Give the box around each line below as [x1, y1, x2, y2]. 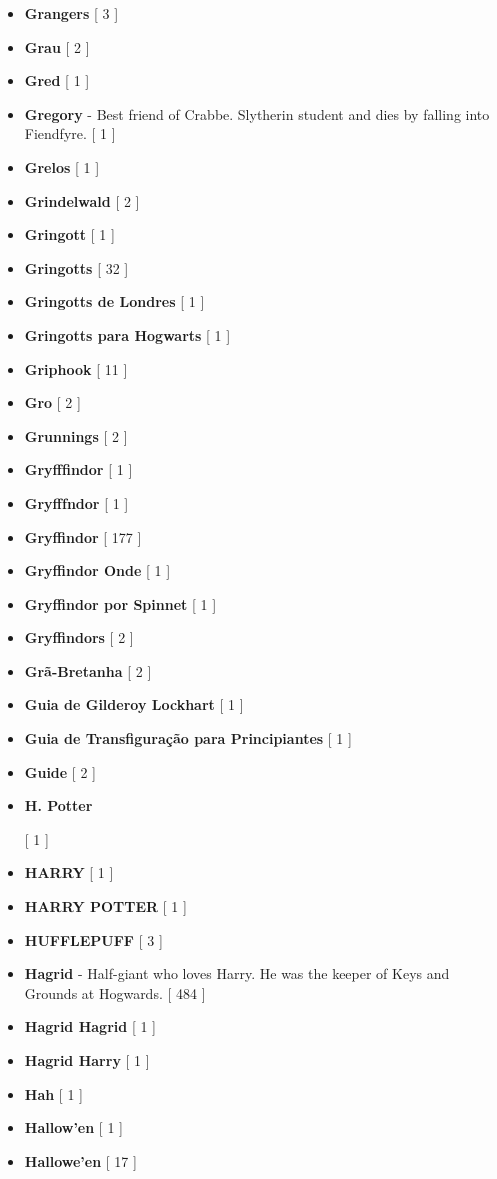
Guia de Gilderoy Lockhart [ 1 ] [24, 694, 244, 715]
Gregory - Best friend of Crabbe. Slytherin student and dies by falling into [24, 103, 490, 124]
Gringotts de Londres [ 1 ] [24, 291, 205, 312]
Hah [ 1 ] [24, 1083, 83, 1104]
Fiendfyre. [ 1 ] [24, 123, 116, 144]
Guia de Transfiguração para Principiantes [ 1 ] [24, 728, 352, 749]
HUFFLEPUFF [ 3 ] [24, 929, 163, 950]
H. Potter [24, 795, 93, 816]
